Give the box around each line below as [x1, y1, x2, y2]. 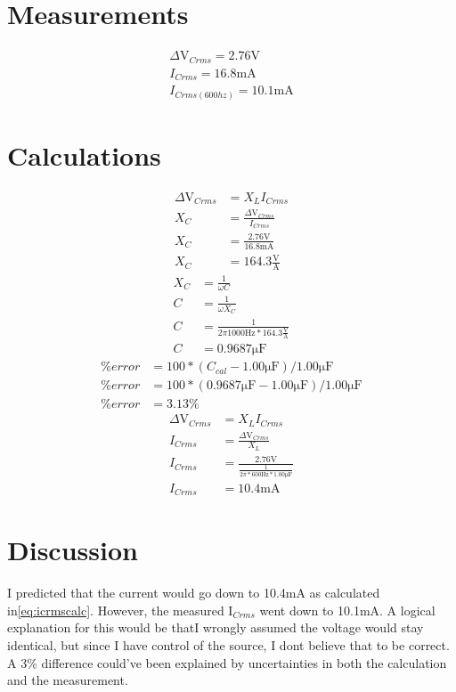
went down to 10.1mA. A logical [259, 600, 436, 619]
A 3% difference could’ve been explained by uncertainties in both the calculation [7, 653, 447, 672]
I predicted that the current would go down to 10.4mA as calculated [7, 583, 380, 602]
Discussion [7, 532, 138, 568]
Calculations [7, 136, 161, 173]
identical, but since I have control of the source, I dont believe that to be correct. [7, 636, 450, 655]
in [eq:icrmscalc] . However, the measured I [7, 600, 233, 619]
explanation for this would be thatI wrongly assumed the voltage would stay [7, 618, 424, 637]
